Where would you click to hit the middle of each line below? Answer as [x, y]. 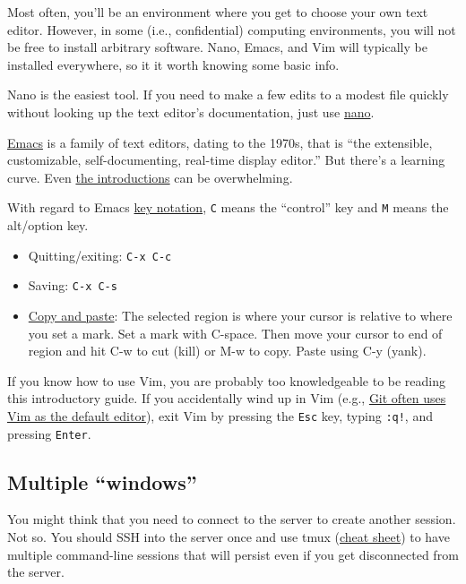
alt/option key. [48, 225]
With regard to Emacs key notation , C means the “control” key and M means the [228, 207]
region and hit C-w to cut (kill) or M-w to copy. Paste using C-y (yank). [227, 351]
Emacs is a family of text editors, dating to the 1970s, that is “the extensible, [220, 142]
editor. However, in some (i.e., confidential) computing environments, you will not [232, 29]
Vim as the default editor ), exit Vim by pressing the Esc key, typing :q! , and [220, 415]
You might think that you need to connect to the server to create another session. [232, 519]
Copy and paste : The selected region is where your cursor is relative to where [240, 315]
